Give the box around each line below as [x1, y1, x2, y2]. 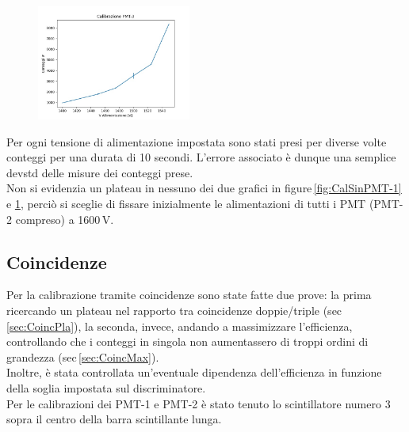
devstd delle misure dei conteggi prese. [6, 164, 193, 180]
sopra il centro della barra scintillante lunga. [6, 411, 222, 427]
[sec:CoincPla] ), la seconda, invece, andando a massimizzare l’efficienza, [6, 317, 353, 334]
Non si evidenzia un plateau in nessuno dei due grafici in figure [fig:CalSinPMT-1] [6, 180, 402, 196]
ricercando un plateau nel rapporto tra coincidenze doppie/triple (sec [6, 302, 342, 319]
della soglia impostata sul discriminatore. [6, 380, 206, 396]
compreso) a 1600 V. [15, 210, 114, 227]
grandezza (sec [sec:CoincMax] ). [6, 348, 159, 365]
